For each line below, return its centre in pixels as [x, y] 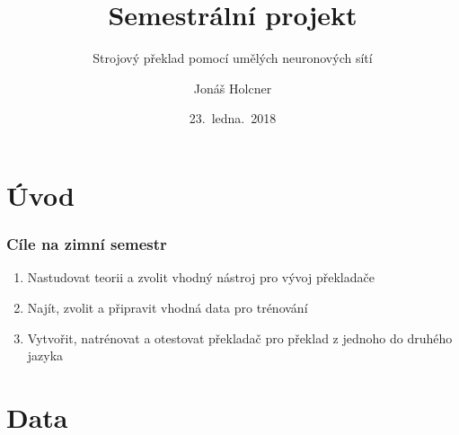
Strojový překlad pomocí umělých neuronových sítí [233, 58]
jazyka [45, 355]
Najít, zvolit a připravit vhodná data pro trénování [168, 307]
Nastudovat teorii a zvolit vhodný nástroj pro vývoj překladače [201, 277]
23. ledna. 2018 [233, 118]
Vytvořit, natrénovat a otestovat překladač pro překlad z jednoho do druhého [240, 337]
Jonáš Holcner [233, 88]
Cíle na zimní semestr [87, 244]
